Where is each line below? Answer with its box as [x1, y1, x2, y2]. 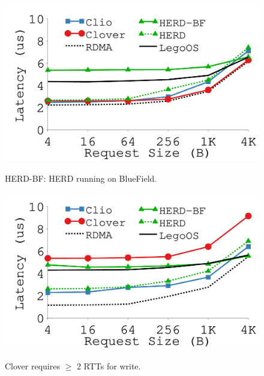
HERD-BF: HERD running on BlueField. [5, 172, 157, 184]
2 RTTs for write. [76, 360, 141, 372]
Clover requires [5, 360, 60, 372]
